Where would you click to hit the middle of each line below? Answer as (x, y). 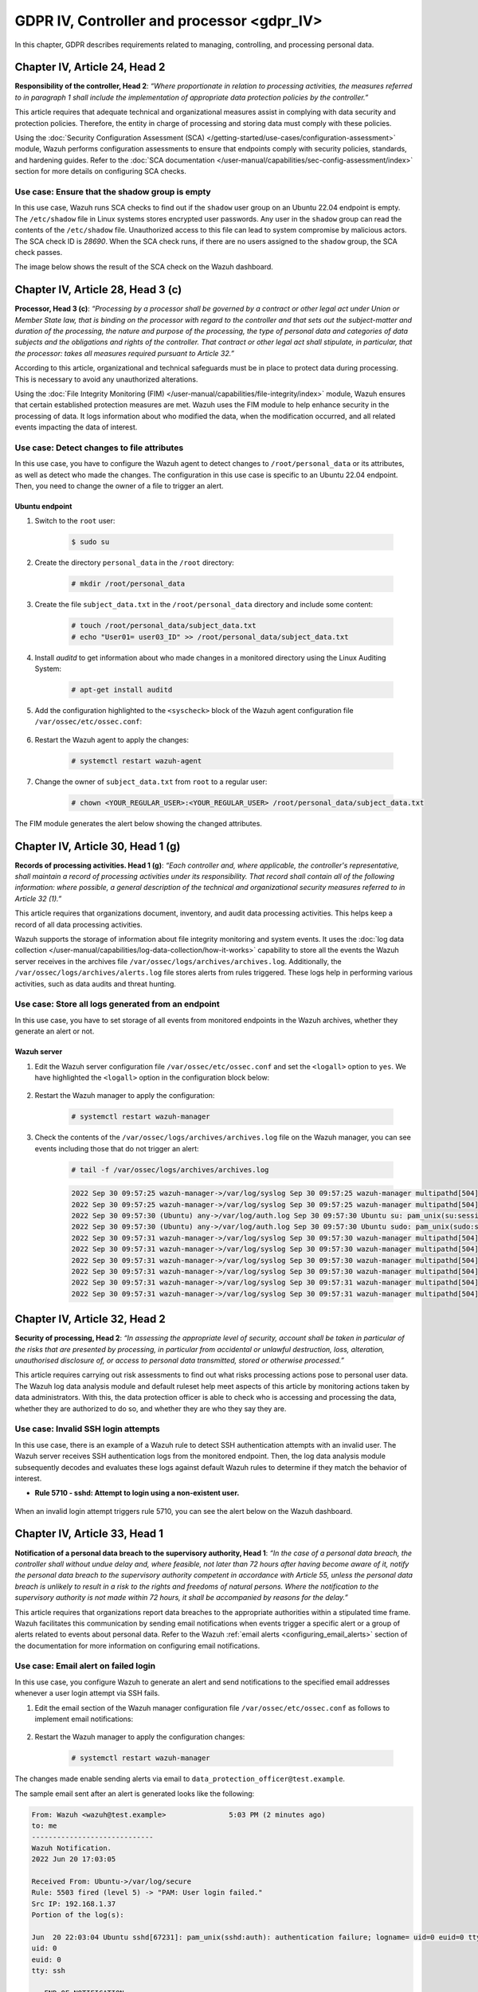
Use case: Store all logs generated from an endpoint (117, 1004)
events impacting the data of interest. (76, 427)
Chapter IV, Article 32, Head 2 (90, 1319)
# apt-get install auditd (122, 690)
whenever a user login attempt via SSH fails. (87, 1693)
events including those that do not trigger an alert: (117, 1148)
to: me (44, 1826)
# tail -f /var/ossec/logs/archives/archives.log (170, 1170)
